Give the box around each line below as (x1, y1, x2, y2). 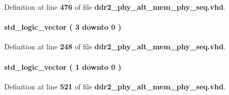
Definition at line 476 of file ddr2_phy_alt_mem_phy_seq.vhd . (4, 2, 226, 12)
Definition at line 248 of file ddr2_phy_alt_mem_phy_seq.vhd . (4, 41, 226, 52)
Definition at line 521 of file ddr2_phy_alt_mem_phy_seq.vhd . (4, 81, 226, 91)
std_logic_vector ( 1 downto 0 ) (4, 61, 122, 72)
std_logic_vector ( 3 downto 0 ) (4, 22, 122, 32)
